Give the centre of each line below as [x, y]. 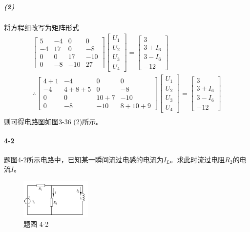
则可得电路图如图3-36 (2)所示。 [53, 122]
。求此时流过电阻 [198, 159]
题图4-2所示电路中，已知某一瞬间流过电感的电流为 [84, 159]
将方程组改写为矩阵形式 [42, 27]
